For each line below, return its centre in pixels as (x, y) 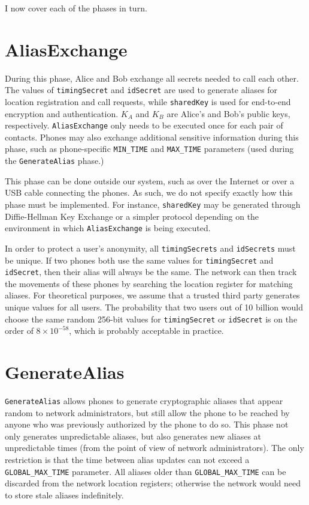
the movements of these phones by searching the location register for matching (149, 283)
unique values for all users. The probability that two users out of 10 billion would (154, 307)
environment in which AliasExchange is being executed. (108, 228)
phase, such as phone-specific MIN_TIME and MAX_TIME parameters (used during (149, 149)
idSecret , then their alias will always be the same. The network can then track (151, 272)
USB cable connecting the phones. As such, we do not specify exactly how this (149, 192)
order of (19, 331)
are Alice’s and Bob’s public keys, (228, 113)
